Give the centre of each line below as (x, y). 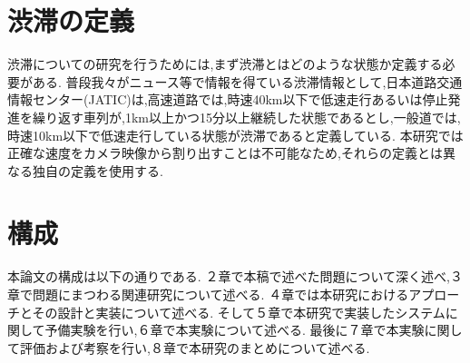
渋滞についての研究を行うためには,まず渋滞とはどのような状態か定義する (225, 64)
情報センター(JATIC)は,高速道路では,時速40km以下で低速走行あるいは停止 (228, 99)
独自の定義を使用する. (98, 170)
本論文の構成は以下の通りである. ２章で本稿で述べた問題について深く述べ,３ (235, 276)
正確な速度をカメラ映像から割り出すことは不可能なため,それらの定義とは (225, 153)
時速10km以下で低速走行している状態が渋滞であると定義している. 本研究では (235, 135)
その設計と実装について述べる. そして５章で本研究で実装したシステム (239, 312)
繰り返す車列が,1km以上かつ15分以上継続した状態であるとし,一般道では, (246, 117)
